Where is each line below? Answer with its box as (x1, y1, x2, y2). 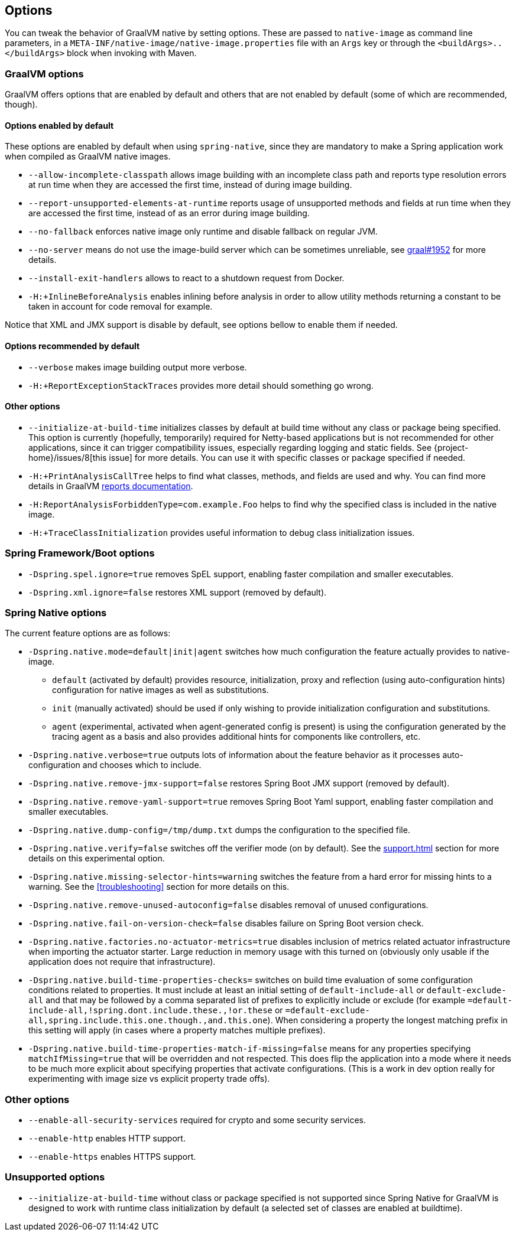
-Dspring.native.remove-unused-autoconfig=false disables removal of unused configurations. (28, 900, 429, 910)
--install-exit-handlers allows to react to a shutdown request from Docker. (28, 273, 345, 284)
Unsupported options (5, 1171, 105, 1183)
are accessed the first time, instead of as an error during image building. (28, 208, 310, 219)
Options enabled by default (5, 120, 114, 131)
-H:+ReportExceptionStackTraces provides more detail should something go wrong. (28, 380, 374, 391)
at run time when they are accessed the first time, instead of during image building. (28, 180, 352, 190)
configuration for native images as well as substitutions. (52, 685, 269, 695)
